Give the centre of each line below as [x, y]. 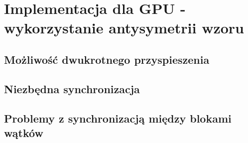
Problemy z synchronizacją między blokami [118, 118]
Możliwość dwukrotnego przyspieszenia [107, 59]
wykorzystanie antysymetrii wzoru [124, 28]
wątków [24, 132]
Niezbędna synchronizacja [72, 88]
